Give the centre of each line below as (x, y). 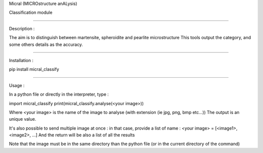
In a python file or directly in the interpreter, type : (59, 94)
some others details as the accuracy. (46, 44)
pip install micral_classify (34, 69)
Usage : (17, 85)
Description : (22, 28)
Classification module (31, 13)
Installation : (21, 60)
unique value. (23, 119)
